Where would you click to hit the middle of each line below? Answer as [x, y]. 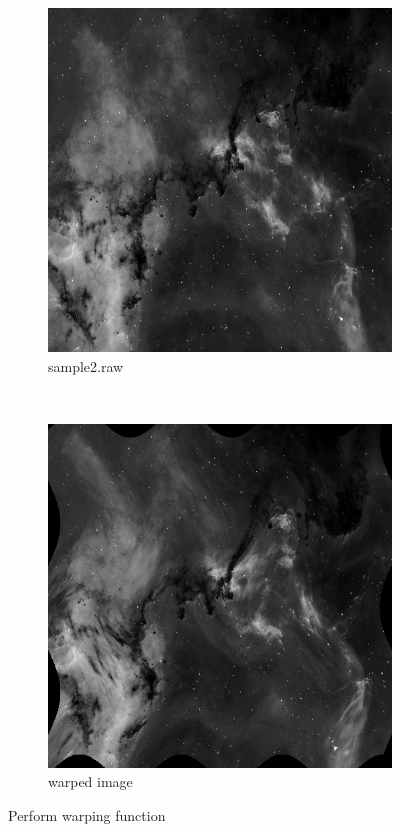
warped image [90, 781]
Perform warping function [87, 814]
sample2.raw [86, 365]
